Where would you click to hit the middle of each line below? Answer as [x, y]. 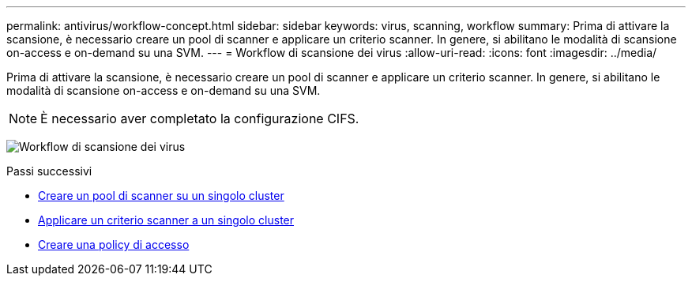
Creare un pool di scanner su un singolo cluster [161, 196]
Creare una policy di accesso [114, 244]
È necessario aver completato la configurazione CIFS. [200, 118]
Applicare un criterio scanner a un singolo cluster [166, 220]
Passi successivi [49, 171]
